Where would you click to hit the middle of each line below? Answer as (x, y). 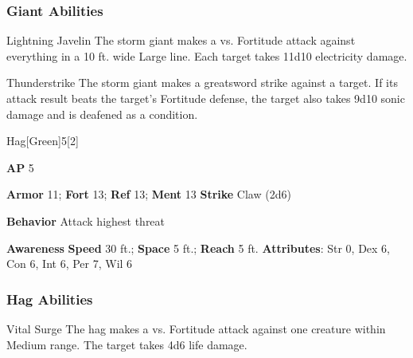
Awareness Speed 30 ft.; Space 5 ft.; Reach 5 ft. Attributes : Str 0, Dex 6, (199, 248)
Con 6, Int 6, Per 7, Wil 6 (70, 264)
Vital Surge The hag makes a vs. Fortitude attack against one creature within (196, 328)
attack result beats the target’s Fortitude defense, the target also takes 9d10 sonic (206, 98)
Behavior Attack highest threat (86, 220)
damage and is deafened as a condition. (102, 114)
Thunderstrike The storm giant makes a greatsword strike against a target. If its (202, 83)
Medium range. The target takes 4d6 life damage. (127, 344)
